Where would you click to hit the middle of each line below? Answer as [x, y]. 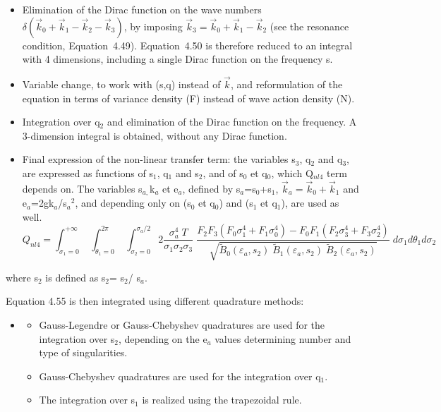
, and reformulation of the [286, 84]
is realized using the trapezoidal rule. [222, 400]
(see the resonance [309, 26]
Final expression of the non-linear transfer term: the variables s [159, 159]
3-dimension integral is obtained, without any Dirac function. [155, 135]
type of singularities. [83, 352]
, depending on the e [163, 338]
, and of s [223, 172]
